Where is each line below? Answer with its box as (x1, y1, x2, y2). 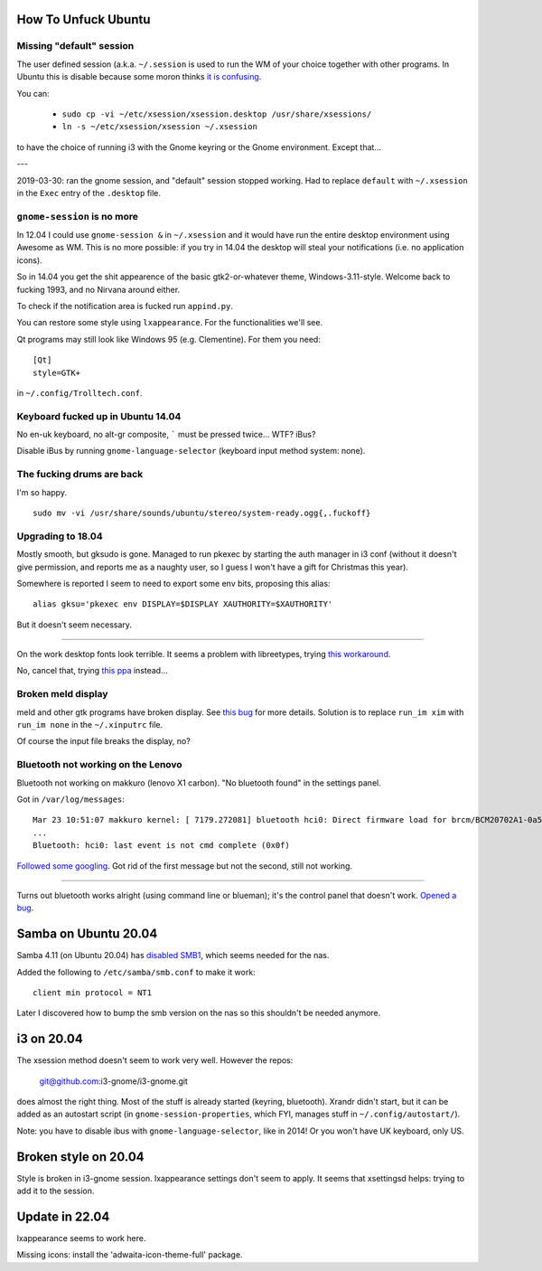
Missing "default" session (16, 40, 135, 52)
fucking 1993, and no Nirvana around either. (16, 284, 181, 295)
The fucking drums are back (16, 468, 144, 481)
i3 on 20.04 (16, 1031, 83, 1047)
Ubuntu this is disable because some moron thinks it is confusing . (16, 71, 262, 82)
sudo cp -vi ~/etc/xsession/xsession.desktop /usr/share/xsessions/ (61, 108, 372, 119)
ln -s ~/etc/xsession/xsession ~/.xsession (61, 122, 257, 132)
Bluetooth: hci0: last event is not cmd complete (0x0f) (33, 841, 291, 851)
